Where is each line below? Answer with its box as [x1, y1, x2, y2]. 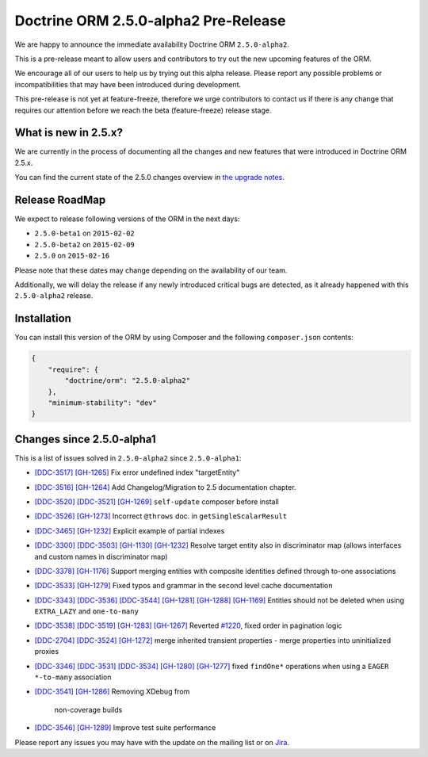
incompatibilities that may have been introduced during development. [14, 79, 242, 89]
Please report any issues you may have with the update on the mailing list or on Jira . [14, 737, 289, 747]
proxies [34, 647, 59, 656]
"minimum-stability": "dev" [48, 398, 158, 407]
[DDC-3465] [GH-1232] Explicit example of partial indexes [34, 526, 225, 535]
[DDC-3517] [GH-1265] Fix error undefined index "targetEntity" [34, 468, 240, 477]
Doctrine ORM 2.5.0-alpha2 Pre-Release [14, 12, 286, 29]
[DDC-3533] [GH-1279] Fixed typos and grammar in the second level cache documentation [34, 581, 333, 591]
